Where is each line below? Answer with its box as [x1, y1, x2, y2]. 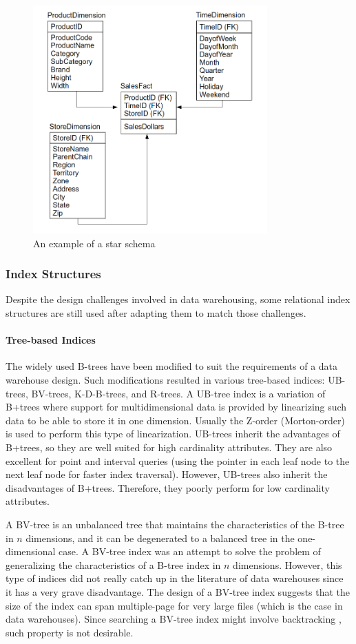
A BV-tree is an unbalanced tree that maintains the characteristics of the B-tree [6, 517, 344, 531]
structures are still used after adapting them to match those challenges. [6, 306, 306, 320]
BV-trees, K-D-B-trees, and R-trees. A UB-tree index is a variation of [31, 386, 326, 400]
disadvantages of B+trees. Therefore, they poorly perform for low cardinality [6, 480, 330, 495]
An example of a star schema [33, 236, 156, 250]
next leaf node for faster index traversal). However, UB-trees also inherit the [6, 467, 328, 481]
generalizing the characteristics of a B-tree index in [6, 557, 221, 572]
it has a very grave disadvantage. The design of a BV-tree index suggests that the [6, 584, 350, 599]
